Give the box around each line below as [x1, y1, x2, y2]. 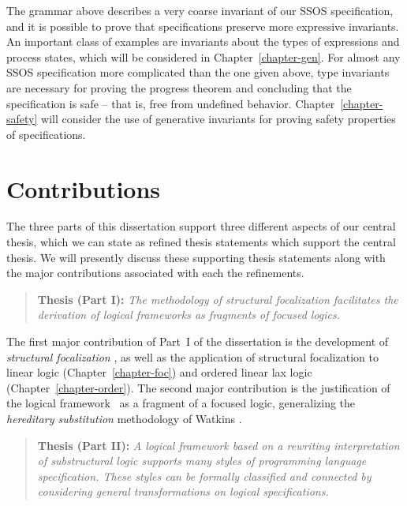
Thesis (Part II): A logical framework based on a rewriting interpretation [37, 437, 400, 453]
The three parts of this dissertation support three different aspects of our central [6, 218, 396, 234]
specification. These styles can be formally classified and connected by [37, 467, 372, 484]
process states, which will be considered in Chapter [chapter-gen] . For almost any [6, 48, 401, 65]
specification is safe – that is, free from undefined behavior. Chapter [6, 95, 335, 111]
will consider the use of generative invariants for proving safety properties [41, 111, 396, 127]
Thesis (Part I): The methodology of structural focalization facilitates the [37, 290, 398, 307]
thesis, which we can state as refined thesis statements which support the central [6, 234, 396, 250]
